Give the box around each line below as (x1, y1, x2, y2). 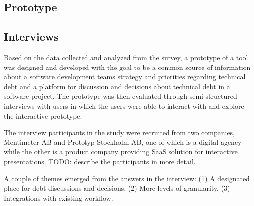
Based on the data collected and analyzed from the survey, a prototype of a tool (4, 52, 248, 62)
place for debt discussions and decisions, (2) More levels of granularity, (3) (4, 183, 230, 193)
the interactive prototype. (4, 110, 82, 121)
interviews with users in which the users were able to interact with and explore (4, 100, 244, 111)
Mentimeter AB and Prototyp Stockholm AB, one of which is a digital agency (4, 137, 242, 147)
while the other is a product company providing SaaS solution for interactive (4, 146, 238, 157)
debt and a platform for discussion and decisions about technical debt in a (4, 81, 230, 91)
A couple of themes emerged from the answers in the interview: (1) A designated (4, 173, 250, 183)
